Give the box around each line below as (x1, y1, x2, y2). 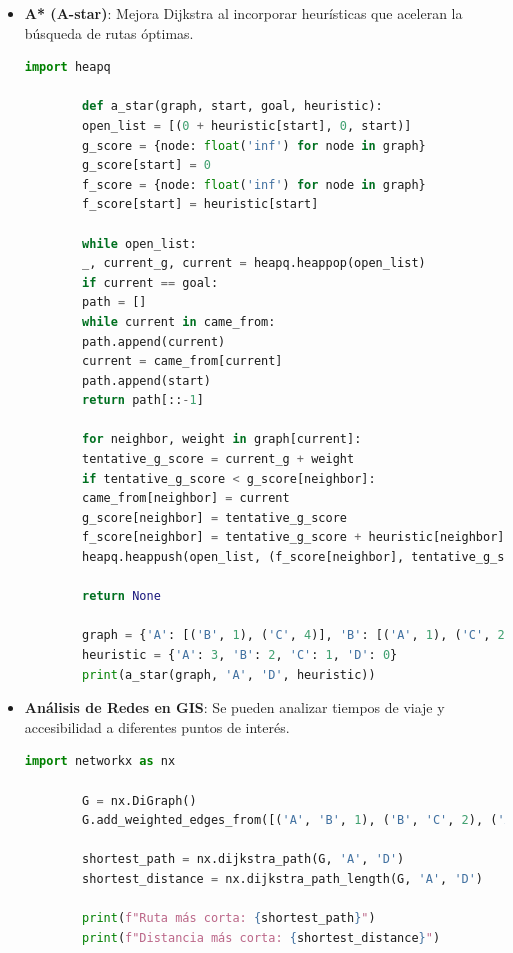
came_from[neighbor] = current (82, 491, 290, 506)
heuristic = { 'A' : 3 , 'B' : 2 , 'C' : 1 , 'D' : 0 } (82, 648, 398, 662)
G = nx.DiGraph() (82, 793, 197, 808)
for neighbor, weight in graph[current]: (82, 432, 362, 447)
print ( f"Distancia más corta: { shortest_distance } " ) (82, 930, 441, 945)
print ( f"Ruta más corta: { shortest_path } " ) (82, 911, 376, 926)
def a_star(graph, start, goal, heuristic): (82, 99, 383, 114)
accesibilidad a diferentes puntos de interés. (24, 716, 290, 737)
